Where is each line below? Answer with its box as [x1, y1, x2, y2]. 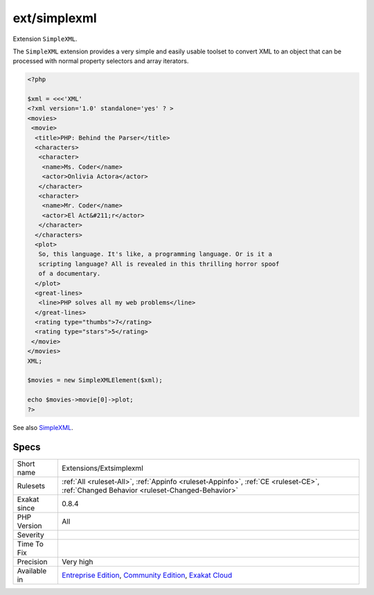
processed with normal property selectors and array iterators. [12, 57, 189, 65]
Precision [17, 557, 48, 567]
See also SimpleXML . [12, 423, 73, 431]
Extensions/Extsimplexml [62, 463, 143, 473]
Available [17, 566, 47, 576]
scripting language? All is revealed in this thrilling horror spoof [38, 260, 280, 268]
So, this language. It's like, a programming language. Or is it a [38, 250, 273, 258]
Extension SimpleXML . [12, 35, 78, 43]
